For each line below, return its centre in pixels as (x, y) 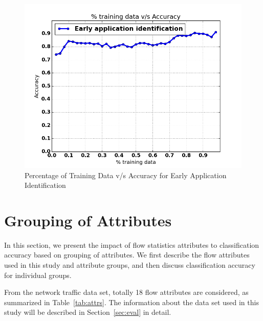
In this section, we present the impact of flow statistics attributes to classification (132, 244)
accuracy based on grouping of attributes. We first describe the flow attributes (127, 255)
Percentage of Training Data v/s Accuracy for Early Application (126, 175)
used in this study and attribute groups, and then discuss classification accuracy (130, 265)
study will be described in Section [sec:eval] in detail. (88, 312)
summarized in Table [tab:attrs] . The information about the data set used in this (131, 302)
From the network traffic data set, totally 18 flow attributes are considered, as (126, 292)
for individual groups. (38, 275)
